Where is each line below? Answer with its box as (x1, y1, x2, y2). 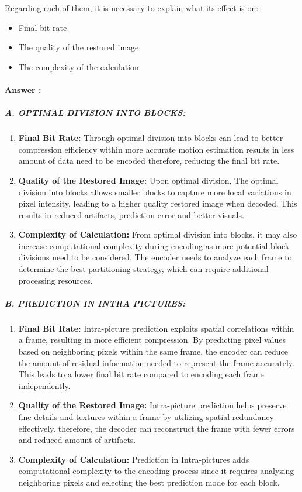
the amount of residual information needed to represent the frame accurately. (18, 356, 294, 369)
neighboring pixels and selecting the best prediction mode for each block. (18, 476, 280, 488)
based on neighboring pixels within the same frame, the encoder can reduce (18, 345, 289, 357)
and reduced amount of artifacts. (18, 433, 136, 446)
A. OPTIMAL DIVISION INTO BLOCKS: (5, 106, 186, 119)
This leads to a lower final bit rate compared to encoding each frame (18, 368, 264, 380)
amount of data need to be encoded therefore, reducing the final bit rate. (18, 154, 280, 167)
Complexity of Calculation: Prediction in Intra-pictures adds (18, 453, 249, 465)
